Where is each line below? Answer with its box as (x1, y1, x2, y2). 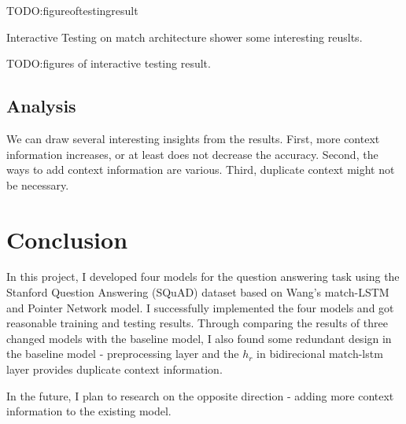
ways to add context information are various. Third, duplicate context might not (6, 161, 395, 178)
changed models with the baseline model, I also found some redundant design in (6, 330, 392, 346)
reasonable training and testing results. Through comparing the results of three (6, 315, 388, 331)
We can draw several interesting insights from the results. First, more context (6, 130, 380, 146)
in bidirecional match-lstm (257, 345, 383, 362)
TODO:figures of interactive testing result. (6, 55, 211, 72)
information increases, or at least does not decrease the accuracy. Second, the (6, 146, 378, 162)
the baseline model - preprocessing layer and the (6, 345, 239, 362)
